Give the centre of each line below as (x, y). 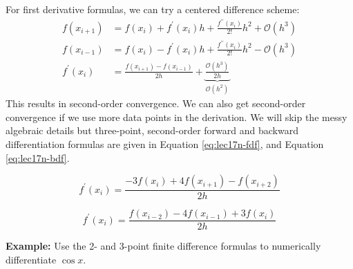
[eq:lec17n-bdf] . (38, 157)
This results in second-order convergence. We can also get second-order (156, 103)
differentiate (31, 259)
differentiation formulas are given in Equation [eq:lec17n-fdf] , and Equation (165, 143)
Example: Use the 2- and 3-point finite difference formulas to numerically (163, 246)
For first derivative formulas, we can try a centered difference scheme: (153, 9)
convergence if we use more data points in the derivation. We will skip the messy (176, 117)
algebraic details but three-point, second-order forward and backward (152, 130)
